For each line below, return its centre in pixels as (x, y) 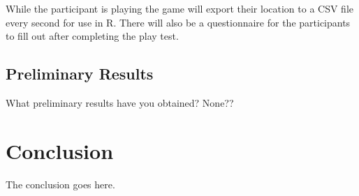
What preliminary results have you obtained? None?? (120, 102)
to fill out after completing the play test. (92, 36)
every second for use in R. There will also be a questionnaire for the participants (178, 22)
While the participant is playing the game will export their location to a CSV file (179, 8)
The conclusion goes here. (60, 184)
